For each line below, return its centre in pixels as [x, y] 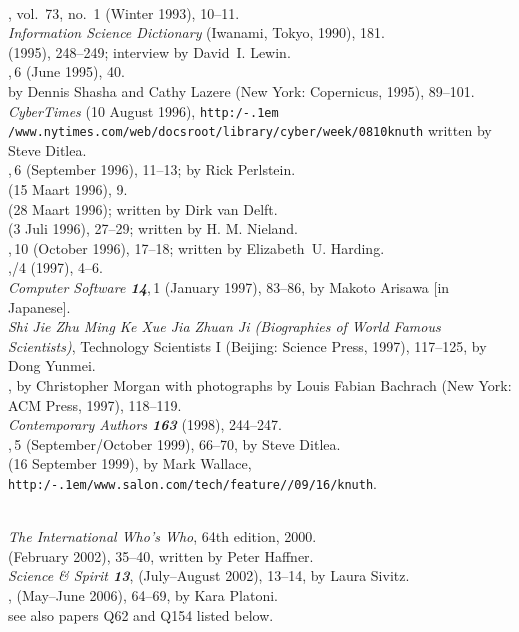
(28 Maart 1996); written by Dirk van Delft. [143, 208]
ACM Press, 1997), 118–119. [95, 404]
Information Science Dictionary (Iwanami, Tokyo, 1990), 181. [197, 32]
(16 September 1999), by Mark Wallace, [130, 463]
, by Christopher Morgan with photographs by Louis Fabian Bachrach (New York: [260, 385]
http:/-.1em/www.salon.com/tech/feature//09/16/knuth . [193, 482]
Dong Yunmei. [52, 365]
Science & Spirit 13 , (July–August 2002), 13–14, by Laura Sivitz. [209, 575]
